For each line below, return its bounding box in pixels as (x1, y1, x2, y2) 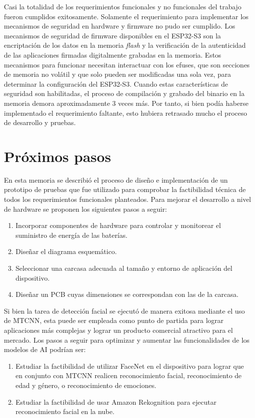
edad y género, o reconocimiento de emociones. (15, 380, 157, 390)
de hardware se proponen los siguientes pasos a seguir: (4, 203, 167, 214)
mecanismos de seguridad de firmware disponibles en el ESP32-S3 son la (4, 30, 221, 40)
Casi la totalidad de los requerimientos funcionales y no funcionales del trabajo (4, 1, 242, 11)
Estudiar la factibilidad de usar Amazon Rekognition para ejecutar (15, 396, 217, 407)
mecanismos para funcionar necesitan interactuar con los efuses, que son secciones (4, 59, 250, 69)
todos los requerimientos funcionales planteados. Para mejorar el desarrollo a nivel (4, 194, 251, 204)
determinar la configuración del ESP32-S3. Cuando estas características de (4, 78, 228, 89)
